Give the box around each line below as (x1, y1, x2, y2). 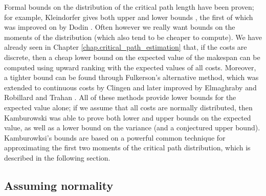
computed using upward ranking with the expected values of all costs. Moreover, (4, 62, 256, 72)
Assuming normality (4, 177, 114, 193)
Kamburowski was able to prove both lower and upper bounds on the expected (4, 112, 251, 123)
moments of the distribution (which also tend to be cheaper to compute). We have (4, 31, 262, 42)
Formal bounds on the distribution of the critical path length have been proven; (4, 2, 254, 12)
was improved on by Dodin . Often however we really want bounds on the (4, 22, 235, 32)
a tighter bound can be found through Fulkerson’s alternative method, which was (4, 72, 259, 83)
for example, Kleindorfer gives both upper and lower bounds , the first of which (4, 11, 253, 22)
